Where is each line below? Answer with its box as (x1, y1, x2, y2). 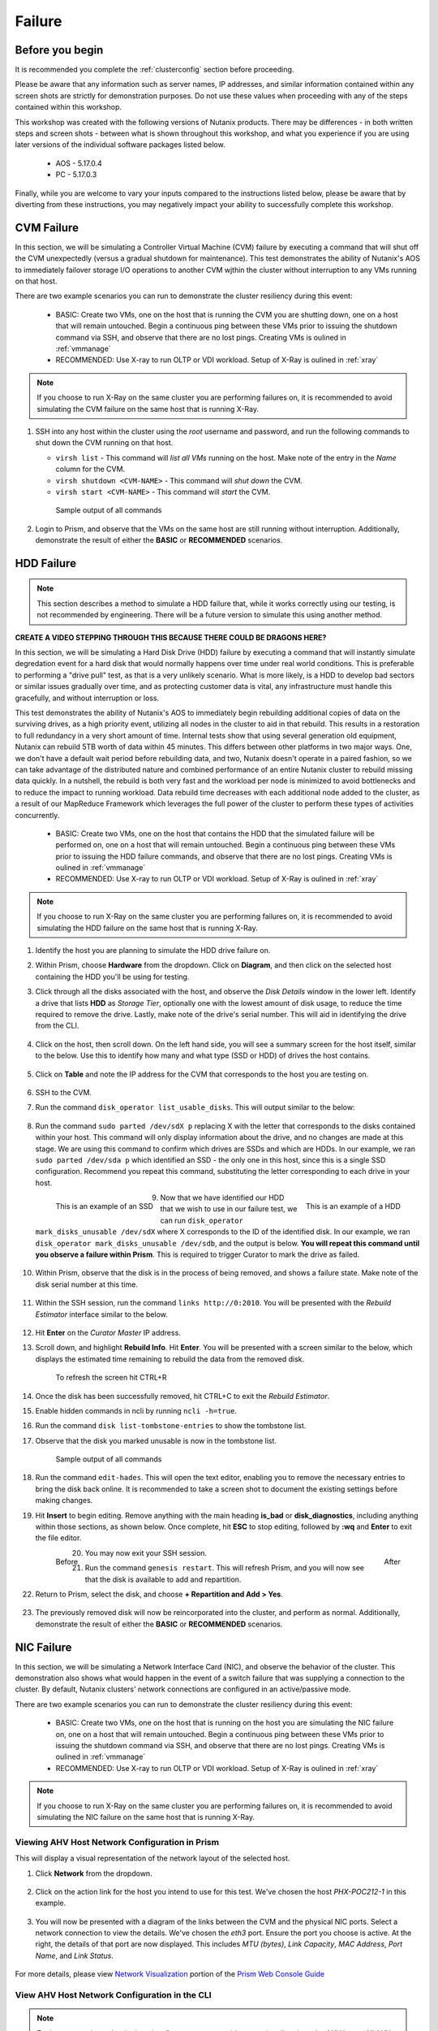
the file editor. (35, 1533, 82, 1543)
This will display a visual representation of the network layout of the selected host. (15, 1853, 290, 1864)
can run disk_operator (160, 1215, 243, 1225)
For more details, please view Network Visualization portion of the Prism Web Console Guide (15, 1969, 325, 1979)
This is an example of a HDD (305, 1201, 401, 1210)
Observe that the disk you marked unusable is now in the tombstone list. (35, 1436, 277, 1445)
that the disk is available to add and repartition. (84, 1574, 242, 1584)
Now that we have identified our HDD (160, 1193, 285, 1202)
